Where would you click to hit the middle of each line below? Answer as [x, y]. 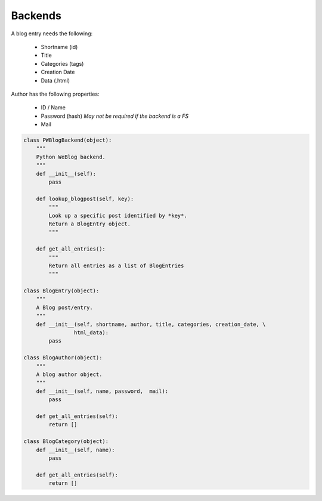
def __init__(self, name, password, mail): [102, 391]
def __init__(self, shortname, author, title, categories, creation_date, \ [151, 324]
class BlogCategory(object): [66, 442]
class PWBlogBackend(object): [68, 140]
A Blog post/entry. [65, 307]
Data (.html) [55, 80]
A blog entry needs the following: [52, 33]
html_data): [91, 333]
